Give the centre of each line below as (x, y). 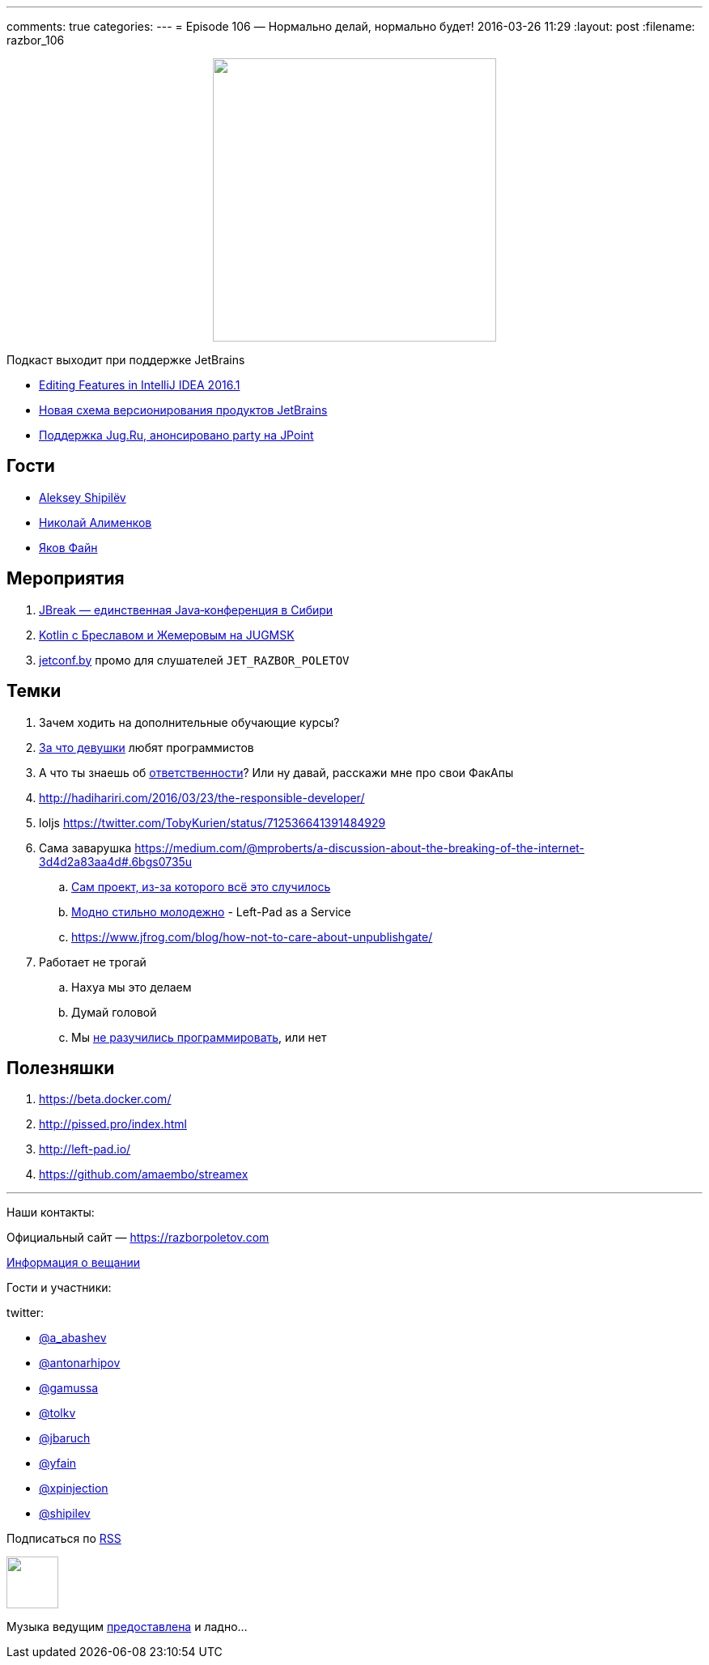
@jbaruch (65, 1438)
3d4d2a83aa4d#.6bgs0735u (116, 861)
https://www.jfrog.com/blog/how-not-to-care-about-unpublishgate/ (252, 937)
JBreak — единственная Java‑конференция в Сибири (186, 610)
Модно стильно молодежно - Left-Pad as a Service (211, 911)
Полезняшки (61, 1068)
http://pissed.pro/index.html (113, 1124)
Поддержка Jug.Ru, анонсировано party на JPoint (176, 435)
